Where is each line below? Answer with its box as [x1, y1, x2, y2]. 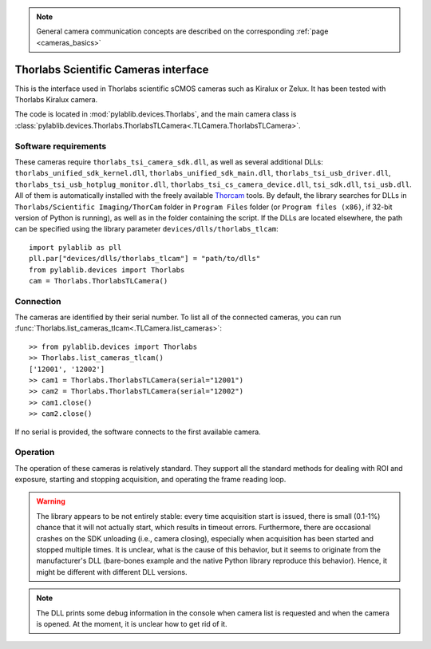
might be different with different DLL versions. [36, 567, 188, 576]
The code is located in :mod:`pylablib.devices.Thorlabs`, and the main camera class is [14, 109, 297, 119]
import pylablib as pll [29, 243, 122, 251]
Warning [36, 497, 65, 506]
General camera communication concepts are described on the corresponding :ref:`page [36, 26, 329, 36]
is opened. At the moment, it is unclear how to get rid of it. [36, 619, 227, 628]
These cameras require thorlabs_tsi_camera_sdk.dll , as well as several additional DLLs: [14, 157, 323, 167]
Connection [14, 295, 61, 307]
